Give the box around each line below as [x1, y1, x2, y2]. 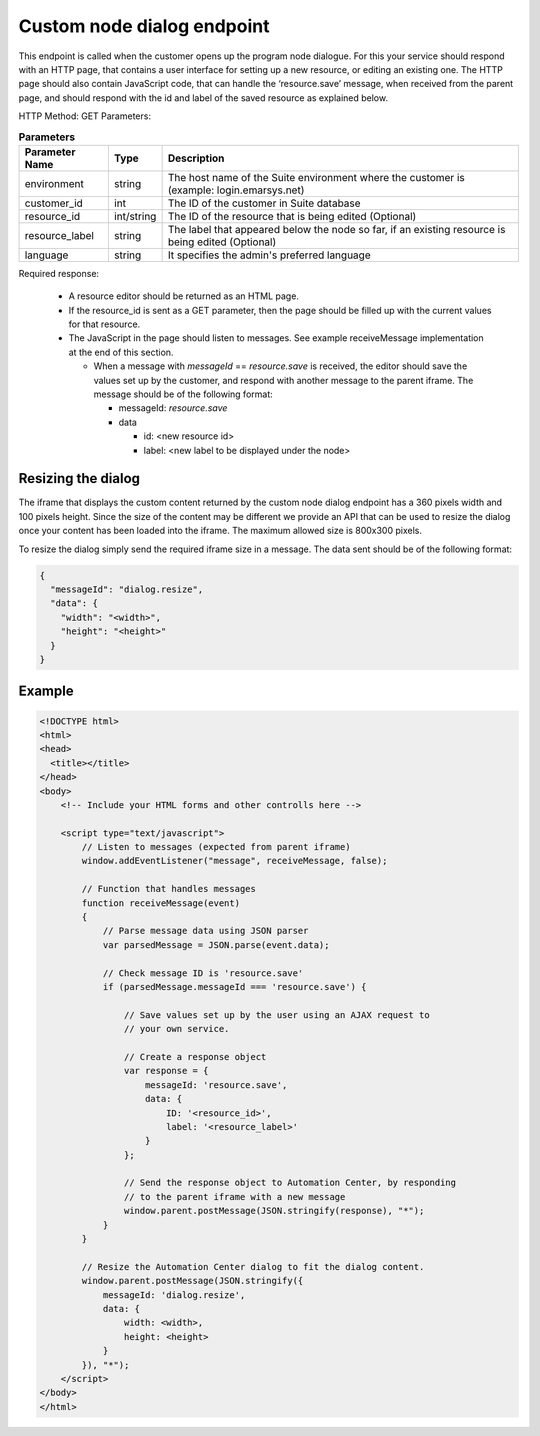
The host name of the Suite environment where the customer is [167, 170, 465, 184]
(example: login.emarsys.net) [167, 183, 305, 197]
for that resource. [68, 318, 141, 330]
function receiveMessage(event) [81, 897, 240, 909]
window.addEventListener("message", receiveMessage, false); [81, 855, 388, 867]
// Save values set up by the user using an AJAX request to [123, 1009, 430, 1020]
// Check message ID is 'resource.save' [102, 967, 304, 979]
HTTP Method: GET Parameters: [18, 110, 152, 122]
